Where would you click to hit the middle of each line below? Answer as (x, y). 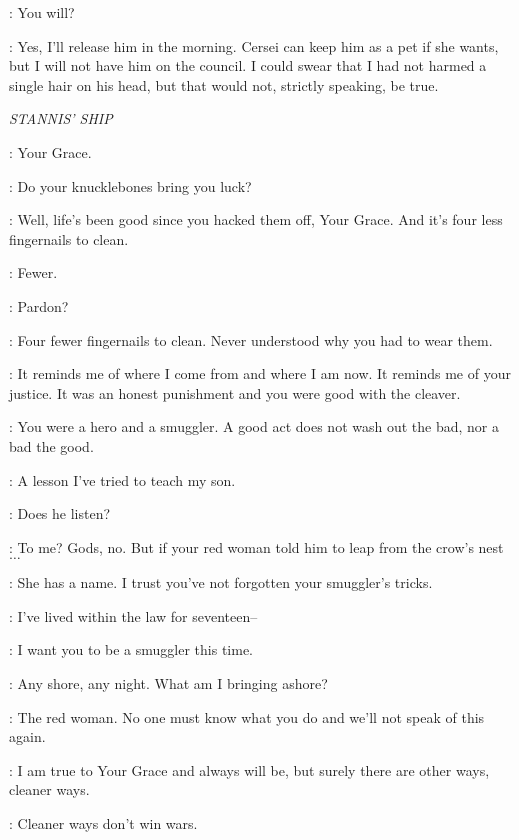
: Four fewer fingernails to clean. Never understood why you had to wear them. (251, 339)
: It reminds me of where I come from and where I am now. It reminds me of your (260, 373)
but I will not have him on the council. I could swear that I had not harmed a (248, 65)
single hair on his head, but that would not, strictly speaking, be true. (224, 84)
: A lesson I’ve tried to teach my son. (122, 479)
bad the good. (51, 445)
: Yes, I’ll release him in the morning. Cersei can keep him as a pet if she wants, (254, 45)
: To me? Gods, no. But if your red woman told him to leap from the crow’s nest (256, 546)
